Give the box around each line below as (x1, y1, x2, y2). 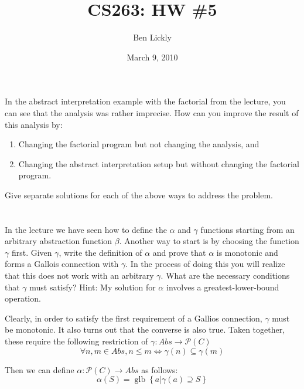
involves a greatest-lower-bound (166, 280, 279, 293)
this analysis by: (5, 118, 63, 130)
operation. (5, 292, 41, 305)
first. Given (11, 246, 52, 258)
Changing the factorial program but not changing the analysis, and (18, 138, 259, 150)
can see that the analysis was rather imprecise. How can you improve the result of (5, 106, 299, 119)
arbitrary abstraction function (5, 235, 112, 247)
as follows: (141, 363, 178, 376)
